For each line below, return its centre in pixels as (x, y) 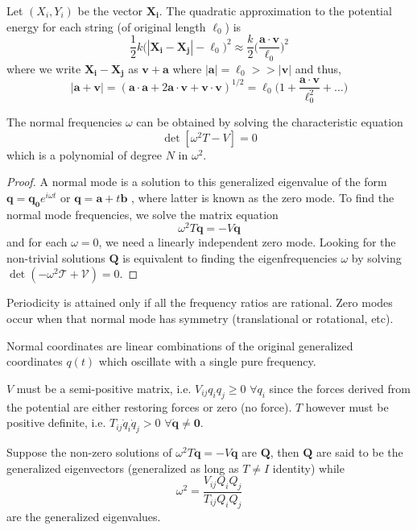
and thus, (318, 68)
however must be (347, 406)
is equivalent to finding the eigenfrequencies (230, 257)
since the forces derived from (340, 388)
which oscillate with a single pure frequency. (207, 361)
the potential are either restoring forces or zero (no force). (149, 406)
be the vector (110, 10)
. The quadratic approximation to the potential (275, 10)
